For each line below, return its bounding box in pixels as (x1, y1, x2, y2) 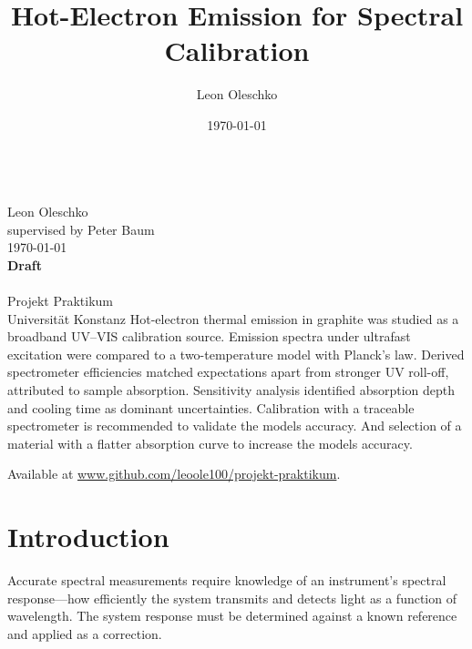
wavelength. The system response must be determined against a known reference (7, 606, 457, 625)
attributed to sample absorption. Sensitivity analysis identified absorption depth (7, 380, 456, 400)
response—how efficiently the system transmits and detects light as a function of (7, 588, 457, 607)
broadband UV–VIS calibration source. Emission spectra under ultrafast (7, 327, 411, 346)
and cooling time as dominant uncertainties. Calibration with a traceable (7, 398, 415, 417)
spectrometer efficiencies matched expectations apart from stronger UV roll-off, (7, 362, 449, 381)
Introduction (7, 518, 169, 555)
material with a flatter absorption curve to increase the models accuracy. (7, 433, 413, 452)
